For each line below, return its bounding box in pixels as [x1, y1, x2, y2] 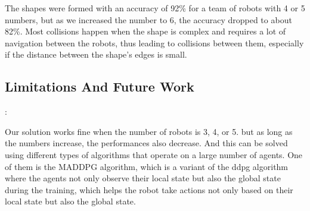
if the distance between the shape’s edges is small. [5, 48, 187, 61]
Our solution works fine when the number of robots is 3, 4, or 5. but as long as [5, 125, 293, 137]
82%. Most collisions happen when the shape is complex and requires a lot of [5, 25, 286, 37]
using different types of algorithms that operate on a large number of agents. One [5, 148, 303, 160]
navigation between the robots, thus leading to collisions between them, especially [5, 36, 304, 49]
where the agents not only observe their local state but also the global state [5, 172, 281, 184]
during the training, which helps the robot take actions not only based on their [5, 183, 293, 196]
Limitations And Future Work [5, 77, 194, 96]
